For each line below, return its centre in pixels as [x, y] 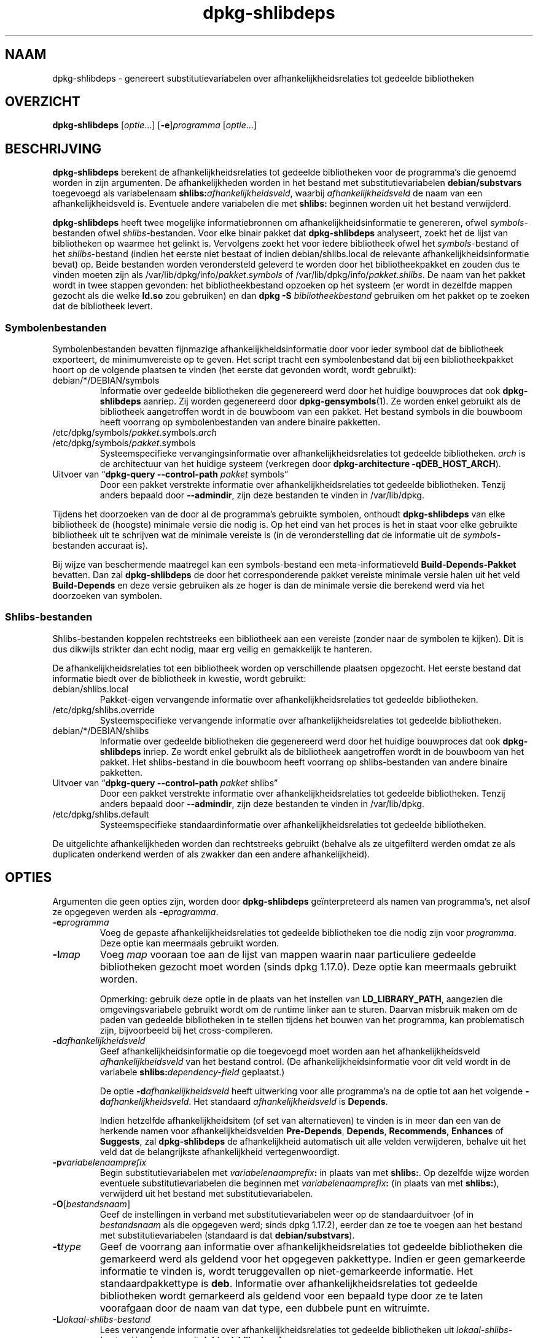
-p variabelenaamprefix [99, 1162]
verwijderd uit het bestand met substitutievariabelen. [206, 1193]
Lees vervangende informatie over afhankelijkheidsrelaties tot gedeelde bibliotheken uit [277, 1329]
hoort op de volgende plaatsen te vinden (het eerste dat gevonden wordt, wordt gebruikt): [234, 370]
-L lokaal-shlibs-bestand [101, 1319]
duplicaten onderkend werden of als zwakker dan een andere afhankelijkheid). [211, 854]
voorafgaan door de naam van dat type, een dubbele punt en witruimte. [265, 1308]
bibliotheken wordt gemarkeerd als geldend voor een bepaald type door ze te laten [291, 1295]
